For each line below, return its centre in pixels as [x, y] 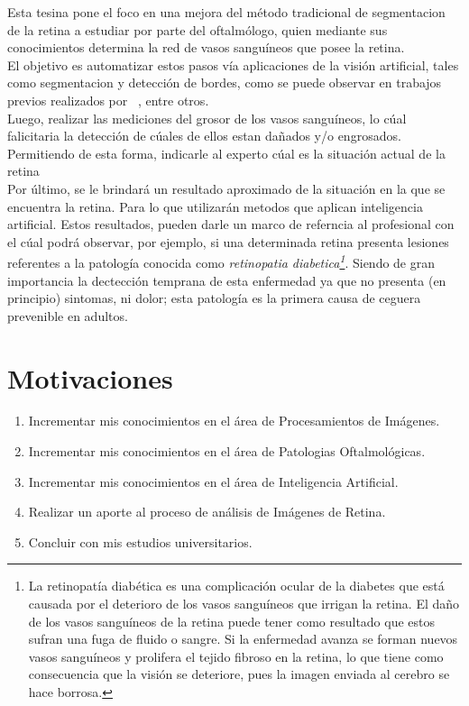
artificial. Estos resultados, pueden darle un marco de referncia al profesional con [231, 224]
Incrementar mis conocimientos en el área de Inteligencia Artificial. [213, 481]
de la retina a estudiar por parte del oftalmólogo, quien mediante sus [198, 29]
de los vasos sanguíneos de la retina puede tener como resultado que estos [232, 621]
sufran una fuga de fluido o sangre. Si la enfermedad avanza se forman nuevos [243, 639]
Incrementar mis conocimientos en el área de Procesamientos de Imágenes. [234, 421]
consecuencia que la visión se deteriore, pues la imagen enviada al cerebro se [239, 674]
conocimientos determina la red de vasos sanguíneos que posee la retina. [206, 47]
